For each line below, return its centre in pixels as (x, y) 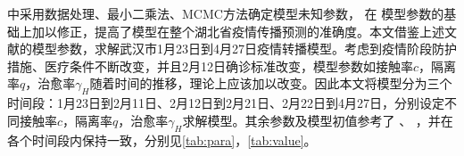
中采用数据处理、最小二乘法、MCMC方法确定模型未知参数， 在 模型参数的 (226, 13)
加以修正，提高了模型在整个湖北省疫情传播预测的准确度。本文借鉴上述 (238, 31)
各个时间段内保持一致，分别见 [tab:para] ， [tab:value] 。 (162, 140)
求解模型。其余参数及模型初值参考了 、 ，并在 (318, 120)
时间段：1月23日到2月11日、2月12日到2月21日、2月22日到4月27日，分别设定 (226, 103)
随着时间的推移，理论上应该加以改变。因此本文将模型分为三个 (271, 83)
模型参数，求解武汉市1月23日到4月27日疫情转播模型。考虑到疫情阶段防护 (244, 49)
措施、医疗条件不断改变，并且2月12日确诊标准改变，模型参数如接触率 (210, 66)
